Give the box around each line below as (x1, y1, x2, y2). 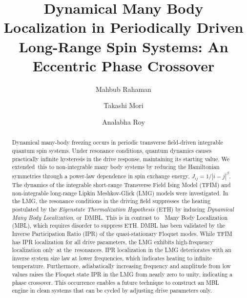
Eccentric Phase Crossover (32, 55, 215, 75)
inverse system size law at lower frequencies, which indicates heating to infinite (12, 254, 212, 262)
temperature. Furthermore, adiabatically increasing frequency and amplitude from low (12, 262, 231, 270)
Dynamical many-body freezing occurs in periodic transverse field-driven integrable (12, 138, 223, 147)
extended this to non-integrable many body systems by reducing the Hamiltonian (12, 163, 220, 171)
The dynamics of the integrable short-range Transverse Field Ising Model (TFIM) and (12, 180, 231, 189)
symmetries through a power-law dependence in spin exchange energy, (12, 171, 190, 180)
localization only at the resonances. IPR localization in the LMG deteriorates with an (12, 246, 231, 254)
